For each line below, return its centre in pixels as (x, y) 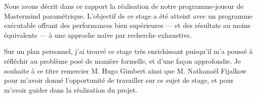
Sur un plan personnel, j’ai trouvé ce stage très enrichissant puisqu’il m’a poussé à (128, 51)
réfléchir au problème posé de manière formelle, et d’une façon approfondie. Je (123, 61)
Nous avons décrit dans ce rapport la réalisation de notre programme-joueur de (124, 6)
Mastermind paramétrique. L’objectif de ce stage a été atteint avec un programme (128, 15)
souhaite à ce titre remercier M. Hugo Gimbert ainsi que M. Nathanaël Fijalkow (125, 70)
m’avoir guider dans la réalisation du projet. (71, 89)
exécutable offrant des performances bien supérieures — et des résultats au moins (127, 25)
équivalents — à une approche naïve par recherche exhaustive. (98, 35)
